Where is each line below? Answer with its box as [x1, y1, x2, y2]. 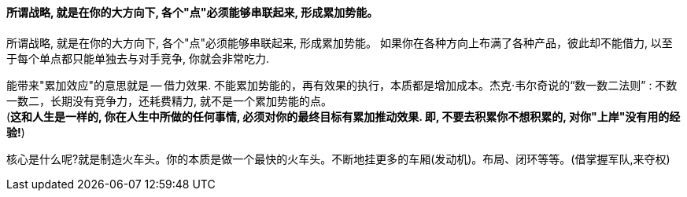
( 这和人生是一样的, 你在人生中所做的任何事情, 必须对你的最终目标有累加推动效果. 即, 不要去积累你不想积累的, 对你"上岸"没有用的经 [6, 109, 681, 123]
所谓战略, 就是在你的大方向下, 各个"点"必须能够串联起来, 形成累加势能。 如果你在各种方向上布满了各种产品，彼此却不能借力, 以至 [6, 35, 673, 49]
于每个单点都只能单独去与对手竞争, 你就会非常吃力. [6, 51, 270, 65]
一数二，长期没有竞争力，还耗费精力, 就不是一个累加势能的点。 [6, 93, 332, 108]
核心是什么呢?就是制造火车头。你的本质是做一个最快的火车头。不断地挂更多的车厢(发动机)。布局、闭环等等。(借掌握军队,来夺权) [6, 151, 670, 166]
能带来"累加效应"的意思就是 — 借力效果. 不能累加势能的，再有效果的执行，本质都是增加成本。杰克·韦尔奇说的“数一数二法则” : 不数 [6, 78, 678, 92]
